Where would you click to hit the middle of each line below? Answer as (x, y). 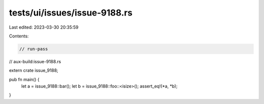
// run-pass (34, 49)
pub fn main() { (24, 79)
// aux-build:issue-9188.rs (35, 61)
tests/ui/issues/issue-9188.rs (71, 13)
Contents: (19, 36)
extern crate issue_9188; (34, 70)
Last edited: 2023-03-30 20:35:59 (44, 27)
